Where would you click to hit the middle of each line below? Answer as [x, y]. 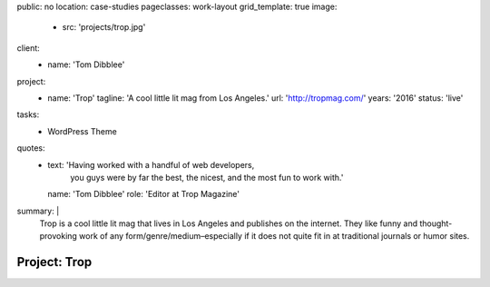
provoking [58, 236]
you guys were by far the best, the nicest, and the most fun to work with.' [207, 177]
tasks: [28, 114]
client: [28, 48]
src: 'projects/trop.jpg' [104, 27]
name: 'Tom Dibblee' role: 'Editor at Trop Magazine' [144, 194]
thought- [436, 223]
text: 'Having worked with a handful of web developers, [151, 164]
